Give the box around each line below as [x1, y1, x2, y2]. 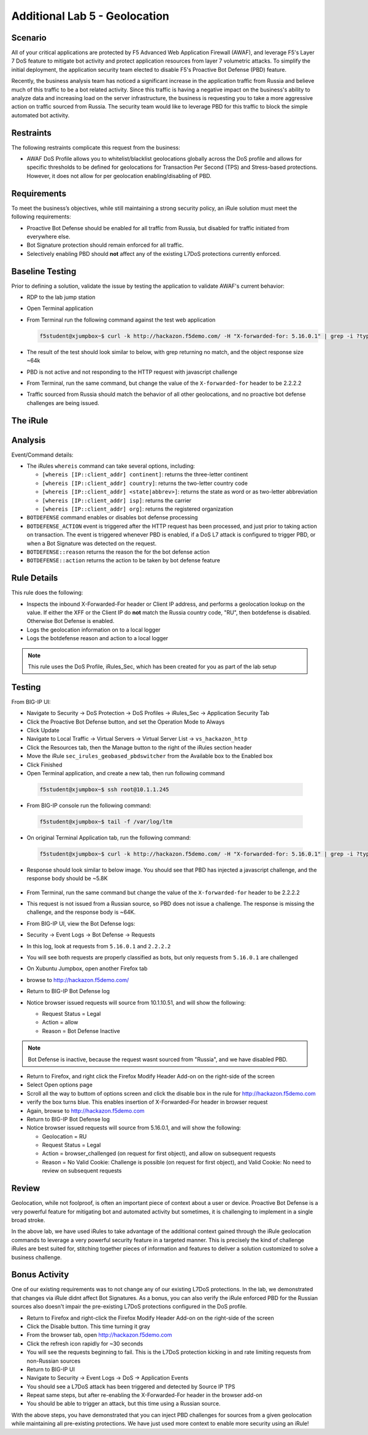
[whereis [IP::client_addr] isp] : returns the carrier [42, 497, 192, 504]
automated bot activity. [11, 111, 70, 119]
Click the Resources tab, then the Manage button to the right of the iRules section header [26, 743, 252, 751]
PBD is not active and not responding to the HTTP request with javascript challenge [26, 368, 237, 376]
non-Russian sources [26, 1357, 81, 1364]
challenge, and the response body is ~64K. [26, 908, 136, 916]
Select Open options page [26, 1081, 93, 1089]
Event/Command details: [11, 451, 74, 458]
